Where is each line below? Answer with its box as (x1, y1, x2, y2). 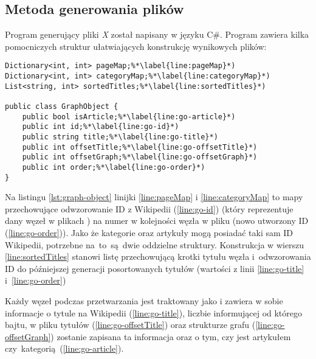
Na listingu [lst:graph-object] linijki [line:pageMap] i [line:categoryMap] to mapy (5, 190, 303, 203)
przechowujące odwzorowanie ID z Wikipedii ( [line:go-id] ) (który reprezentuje (5, 202, 294, 215)
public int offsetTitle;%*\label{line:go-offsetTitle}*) (22, 142, 258, 152)
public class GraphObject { (5, 102, 118, 111)
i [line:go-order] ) (5, 274, 66, 287)
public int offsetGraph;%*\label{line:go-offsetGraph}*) (22, 153, 258, 162)
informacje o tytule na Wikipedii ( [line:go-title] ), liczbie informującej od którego (5, 306, 303, 319)
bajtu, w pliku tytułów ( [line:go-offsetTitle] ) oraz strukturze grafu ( (5, 318, 256, 331)
